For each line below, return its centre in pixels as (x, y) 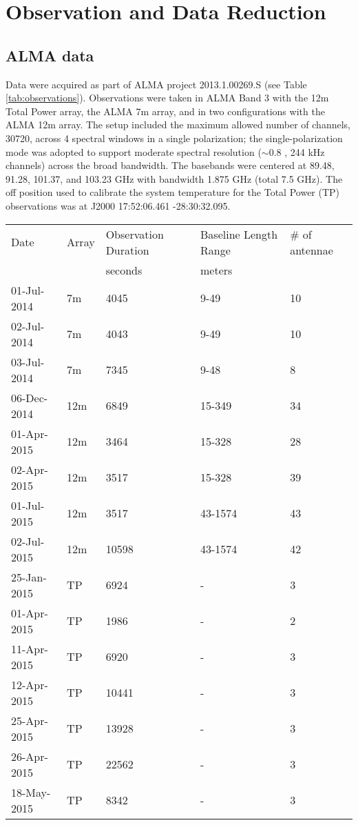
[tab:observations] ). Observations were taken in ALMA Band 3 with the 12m (167, 98)
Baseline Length (239, 234)
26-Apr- (30, 756)
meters (217, 270)
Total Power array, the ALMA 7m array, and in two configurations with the (165, 111)
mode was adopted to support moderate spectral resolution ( (134, 151)
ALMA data (50, 55)
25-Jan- (29, 577)
